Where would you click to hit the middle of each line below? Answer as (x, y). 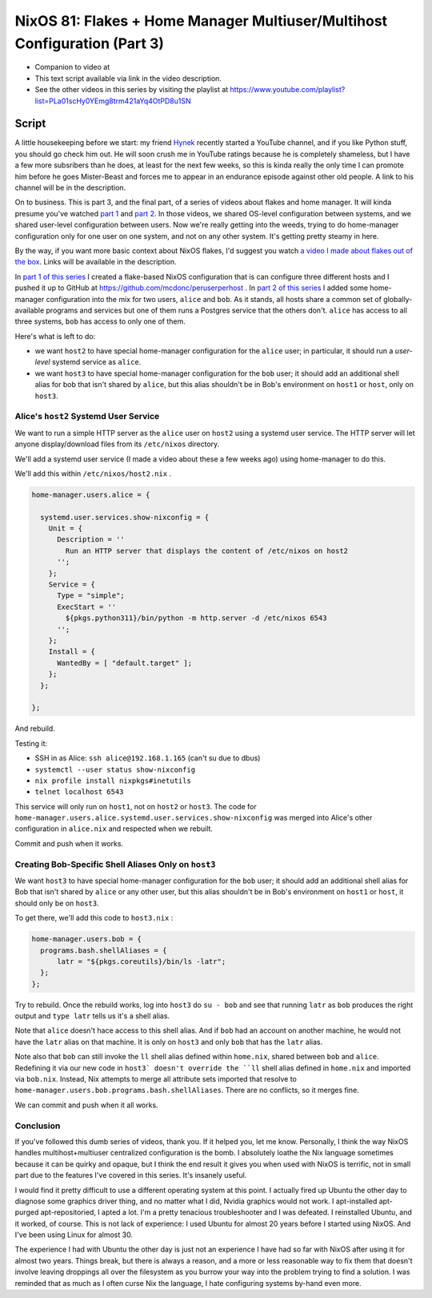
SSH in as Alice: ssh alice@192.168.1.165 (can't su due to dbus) (148, 758)
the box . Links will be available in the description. (96, 262)
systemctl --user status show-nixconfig (115, 770)
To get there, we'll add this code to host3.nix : (94, 918)
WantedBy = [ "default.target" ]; (124, 663)
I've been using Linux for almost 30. (74, 1235)
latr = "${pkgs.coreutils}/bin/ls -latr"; (142, 961)
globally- (398, 299)
